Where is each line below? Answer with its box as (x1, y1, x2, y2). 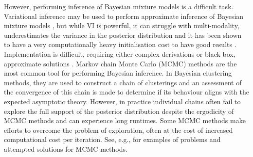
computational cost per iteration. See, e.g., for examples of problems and (4, 134, 221, 144)
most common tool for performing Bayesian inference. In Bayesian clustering (4, 68, 232, 78)
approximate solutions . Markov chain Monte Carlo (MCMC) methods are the (4, 58, 237, 68)
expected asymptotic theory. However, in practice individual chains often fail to (4, 96, 241, 106)
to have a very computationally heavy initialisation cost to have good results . (4, 39, 236, 49)
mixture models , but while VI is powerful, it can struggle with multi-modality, (4, 20, 239, 31)
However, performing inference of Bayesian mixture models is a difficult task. (4, 1, 234, 11)
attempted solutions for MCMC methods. (4, 143, 127, 154)
